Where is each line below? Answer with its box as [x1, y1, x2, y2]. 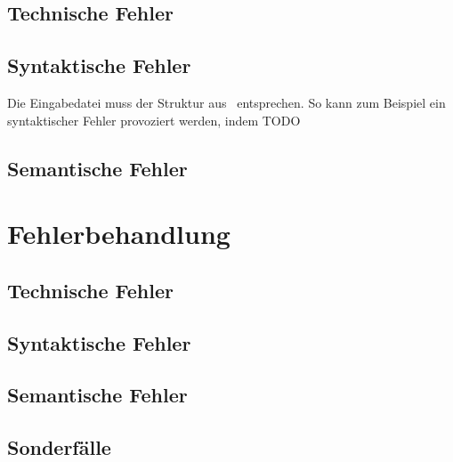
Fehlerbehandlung [7, 215, 231, 252]
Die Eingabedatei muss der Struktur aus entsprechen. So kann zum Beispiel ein [7, 93, 446, 111]
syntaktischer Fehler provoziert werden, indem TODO [7, 110, 301, 129]
